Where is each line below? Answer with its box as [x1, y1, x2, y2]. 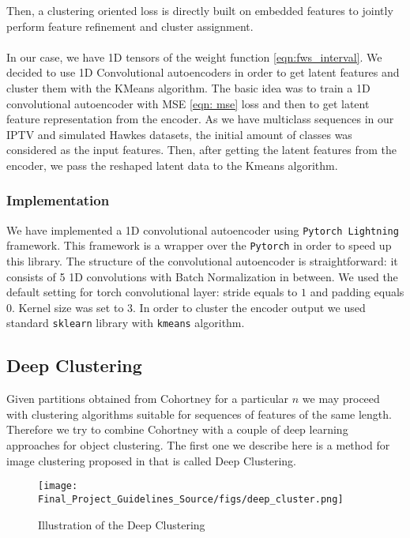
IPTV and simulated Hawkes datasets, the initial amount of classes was [6, 126, 352, 142]
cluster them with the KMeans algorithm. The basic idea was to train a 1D [6, 79, 371, 96]
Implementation [6, 190, 110, 210]
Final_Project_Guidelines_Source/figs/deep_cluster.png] [38, 493, 344, 505]
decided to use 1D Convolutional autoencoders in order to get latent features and [6, 64, 400, 81]
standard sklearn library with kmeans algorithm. [6, 314, 245, 331]
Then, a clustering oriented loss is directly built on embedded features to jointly [6, 2, 393, 18]
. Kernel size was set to [12, 299, 124, 315]
